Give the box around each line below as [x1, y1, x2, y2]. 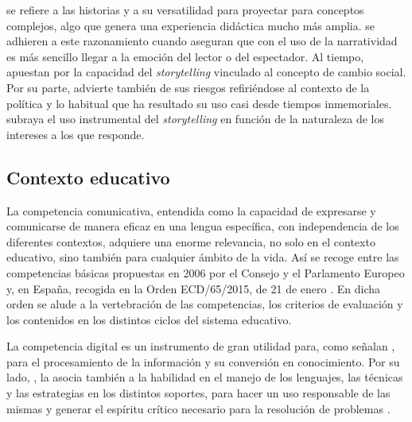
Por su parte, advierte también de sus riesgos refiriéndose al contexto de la [6, 79, 370, 95]
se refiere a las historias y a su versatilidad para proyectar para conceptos [6, 2, 364, 17]
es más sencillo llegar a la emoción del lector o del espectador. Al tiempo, [6, 48, 364, 64]
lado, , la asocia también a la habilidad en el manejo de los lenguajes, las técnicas [6, 369, 403, 385]
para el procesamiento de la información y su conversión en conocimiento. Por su [6, 353, 400, 370]
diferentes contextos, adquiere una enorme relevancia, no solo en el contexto [6, 233, 375, 250]
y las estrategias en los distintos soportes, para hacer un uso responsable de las [6, 385, 391, 401]
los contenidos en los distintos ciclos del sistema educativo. [6, 311, 292, 327]
